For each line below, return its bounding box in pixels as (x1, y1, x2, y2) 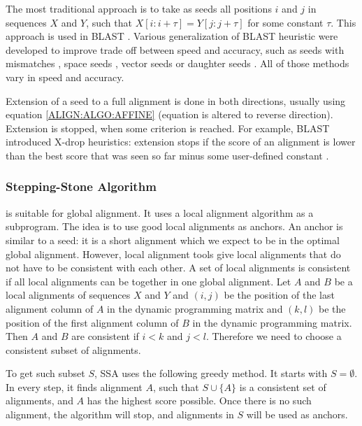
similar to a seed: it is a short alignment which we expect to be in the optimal (6, 232, 340, 247)
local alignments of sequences (6, 287, 131, 302)
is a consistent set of (239, 379, 326, 394)
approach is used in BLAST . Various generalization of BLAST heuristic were (6, 29, 338, 43)
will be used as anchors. (246, 407, 348, 422)
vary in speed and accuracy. (6, 69, 124, 84)
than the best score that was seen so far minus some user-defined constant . (6, 148, 329, 162)
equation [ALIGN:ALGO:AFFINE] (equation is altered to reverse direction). (6, 107, 333, 122)
